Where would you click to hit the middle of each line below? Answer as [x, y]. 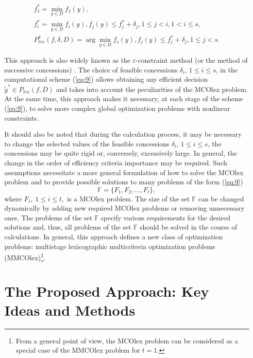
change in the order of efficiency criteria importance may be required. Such [116, 162]
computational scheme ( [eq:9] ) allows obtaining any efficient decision [106, 79]
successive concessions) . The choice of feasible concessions [91, 69]
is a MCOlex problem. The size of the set [128, 198]
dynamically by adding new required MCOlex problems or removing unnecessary [125, 208]
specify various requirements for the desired [166, 217]
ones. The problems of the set [49, 217]
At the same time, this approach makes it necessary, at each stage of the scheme [124, 98]
